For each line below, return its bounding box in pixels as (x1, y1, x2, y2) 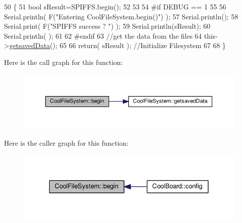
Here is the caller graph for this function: (4, 137, 129, 148)
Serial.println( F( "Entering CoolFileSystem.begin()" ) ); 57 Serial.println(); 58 (4, 11, 238, 21)
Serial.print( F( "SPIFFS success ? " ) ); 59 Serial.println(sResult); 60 (4, 21, 211, 31)
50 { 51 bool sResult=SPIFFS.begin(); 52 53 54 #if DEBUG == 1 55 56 (4, 1, 227, 11)
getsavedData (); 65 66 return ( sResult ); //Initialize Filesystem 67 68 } (9, 40, 226, 51)
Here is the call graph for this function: (4, 56, 123, 67)
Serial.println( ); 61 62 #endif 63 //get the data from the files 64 (4, 30, 202, 41)
